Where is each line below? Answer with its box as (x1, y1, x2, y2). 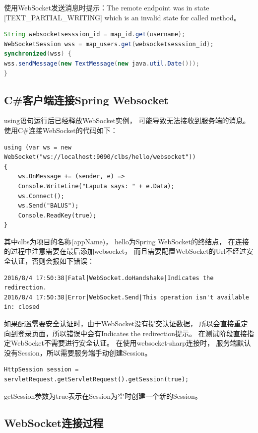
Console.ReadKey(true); (18, 212, 97, 219)
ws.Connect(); (18, 192, 64, 200)
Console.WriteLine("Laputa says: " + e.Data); (18, 182, 175, 190)
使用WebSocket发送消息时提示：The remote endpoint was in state (4, 2, 209, 12)
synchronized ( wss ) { (4, 50, 72, 58)
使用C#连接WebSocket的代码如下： (4, 125, 118, 135)
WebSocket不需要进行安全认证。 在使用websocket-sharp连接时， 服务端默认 (10, 338, 251, 348)
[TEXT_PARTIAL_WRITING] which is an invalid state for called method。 (4, 12, 241, 22)
